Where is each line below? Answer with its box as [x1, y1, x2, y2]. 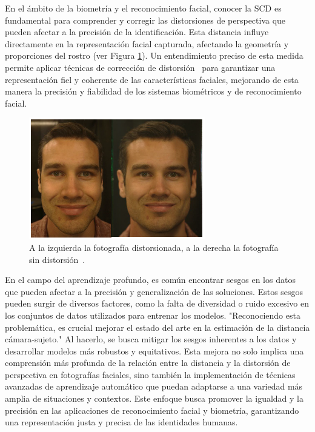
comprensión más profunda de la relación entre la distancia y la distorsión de [5, 356, 291, 369]
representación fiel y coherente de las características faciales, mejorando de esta [5, 73, 299, 85]
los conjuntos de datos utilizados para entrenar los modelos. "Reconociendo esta [5, 308, 300, 321]
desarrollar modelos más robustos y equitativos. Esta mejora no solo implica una [5, 344, 304, 357]
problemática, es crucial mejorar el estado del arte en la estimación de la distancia [5, 321, 310, 333]
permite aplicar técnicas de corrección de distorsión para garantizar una [5, 61, 276, 73]
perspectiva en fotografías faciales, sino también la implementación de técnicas [5, 368, 296, 380]
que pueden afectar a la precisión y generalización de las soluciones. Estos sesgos [5, 285, 303, 297]
